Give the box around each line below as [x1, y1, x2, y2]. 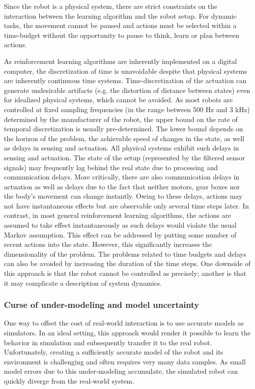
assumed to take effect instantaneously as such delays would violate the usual [4, 220, 237, 230]
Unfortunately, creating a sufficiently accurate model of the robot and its [4, 347, 224, 357]
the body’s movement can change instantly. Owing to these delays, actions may [4, 191, 243, 201]
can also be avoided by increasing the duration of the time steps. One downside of [4, 258, 251, 269]
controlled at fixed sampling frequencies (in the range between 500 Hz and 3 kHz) [4, 104, 250, 114]
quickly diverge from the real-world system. [4, 376, 135, 386]
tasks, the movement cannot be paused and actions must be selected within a [4, 20, 237, 30]
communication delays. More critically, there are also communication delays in [4, 172, 240, 182]
